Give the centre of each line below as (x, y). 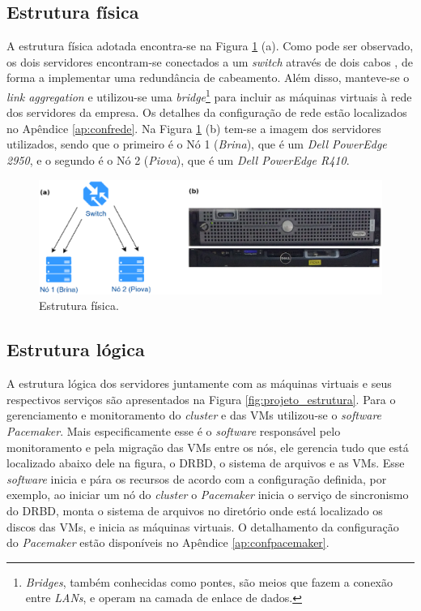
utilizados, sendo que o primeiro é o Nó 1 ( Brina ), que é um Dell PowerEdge (197, 144)
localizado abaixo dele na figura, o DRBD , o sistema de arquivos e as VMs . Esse (206, 463)
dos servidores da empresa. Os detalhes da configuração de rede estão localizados (207, 112)
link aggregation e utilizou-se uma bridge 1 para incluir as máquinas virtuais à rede (209, 95)
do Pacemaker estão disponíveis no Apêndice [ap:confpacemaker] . (168, 542)
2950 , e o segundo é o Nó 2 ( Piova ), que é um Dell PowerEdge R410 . (178, 160)
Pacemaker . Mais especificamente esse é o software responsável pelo (174, 430)
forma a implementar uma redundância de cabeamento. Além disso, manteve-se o (208, 77)
